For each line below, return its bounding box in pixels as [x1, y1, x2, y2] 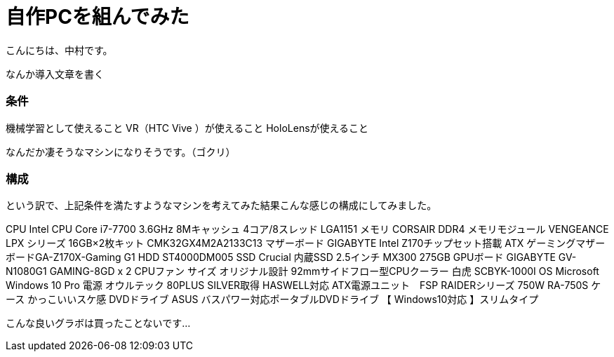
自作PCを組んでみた [6, 5, 189, 29]
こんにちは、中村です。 [6, 43, 113, 56]
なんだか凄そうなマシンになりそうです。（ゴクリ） [6, 145, 236, 158]
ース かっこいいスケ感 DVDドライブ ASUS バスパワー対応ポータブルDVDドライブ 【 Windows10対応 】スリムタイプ [6, 293, 539, 306]
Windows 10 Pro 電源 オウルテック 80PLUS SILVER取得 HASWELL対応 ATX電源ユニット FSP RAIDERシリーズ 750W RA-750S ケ [6, 279, 601, 292]
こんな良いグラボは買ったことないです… [6, 317, 191, 330]
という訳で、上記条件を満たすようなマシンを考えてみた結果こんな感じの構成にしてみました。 [6, 199, 437, 212]
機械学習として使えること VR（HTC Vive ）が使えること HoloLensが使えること [6, 121, 369, 134]
